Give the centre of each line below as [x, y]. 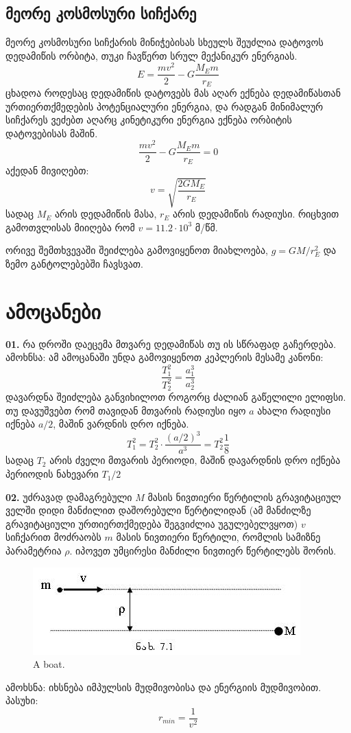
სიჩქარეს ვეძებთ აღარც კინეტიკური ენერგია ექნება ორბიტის [149, 120]
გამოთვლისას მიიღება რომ [70, 227]
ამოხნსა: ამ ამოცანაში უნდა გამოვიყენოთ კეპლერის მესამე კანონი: [165, 357]
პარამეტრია [34, 551]
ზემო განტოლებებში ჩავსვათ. [74, 263]
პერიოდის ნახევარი [52, 474]
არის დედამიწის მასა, [106, 214]
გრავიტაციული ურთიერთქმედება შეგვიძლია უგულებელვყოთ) [152, 523]
